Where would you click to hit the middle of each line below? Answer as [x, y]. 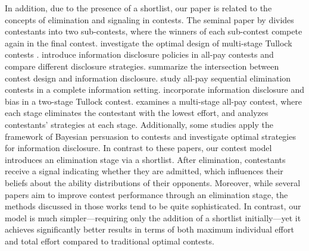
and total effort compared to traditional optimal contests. [110, 241]
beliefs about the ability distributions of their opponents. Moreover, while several [153, 182]
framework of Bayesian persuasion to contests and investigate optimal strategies [150, 136]
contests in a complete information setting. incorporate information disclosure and [155, 90]
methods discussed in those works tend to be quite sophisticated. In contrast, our [153, 206]
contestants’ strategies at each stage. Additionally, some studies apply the [139, 124]
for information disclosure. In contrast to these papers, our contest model [138, 148]
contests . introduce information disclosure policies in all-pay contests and [139, 54]
